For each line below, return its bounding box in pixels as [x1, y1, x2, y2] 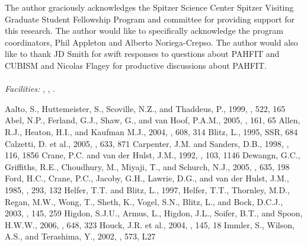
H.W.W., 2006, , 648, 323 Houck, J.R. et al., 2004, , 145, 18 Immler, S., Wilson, [5, 218, 295, 231]
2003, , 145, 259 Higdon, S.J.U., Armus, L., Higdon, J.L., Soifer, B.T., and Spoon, [5, 207, 303, 219]
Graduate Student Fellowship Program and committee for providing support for [5, 12, 295, 25]
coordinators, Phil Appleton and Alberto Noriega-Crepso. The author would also [5, 36, 298, 48]
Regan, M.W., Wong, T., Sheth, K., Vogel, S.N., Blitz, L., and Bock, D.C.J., [5, 195, 283, 207]
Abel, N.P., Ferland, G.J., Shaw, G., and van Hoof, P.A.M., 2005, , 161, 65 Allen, [5, 114, 300, 126]
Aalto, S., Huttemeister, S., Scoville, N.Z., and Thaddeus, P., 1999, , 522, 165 [5, 102, 286, 114]
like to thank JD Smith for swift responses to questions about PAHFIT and [5, 47, 280, 60]
